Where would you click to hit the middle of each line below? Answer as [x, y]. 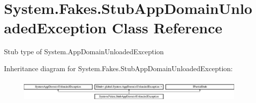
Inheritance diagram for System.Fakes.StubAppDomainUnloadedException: [118, 68]
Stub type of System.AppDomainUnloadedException [84, 51]
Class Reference [167, 28]
